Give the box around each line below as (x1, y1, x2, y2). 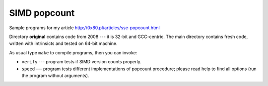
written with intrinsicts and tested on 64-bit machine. (9, 41, 118, 46)
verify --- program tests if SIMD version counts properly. (21, 59, 141, 65)
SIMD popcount (9, 7, 75, 18)
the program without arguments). (21, 72, 89, 79)
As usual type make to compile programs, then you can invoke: (9, 49, 137, 55)
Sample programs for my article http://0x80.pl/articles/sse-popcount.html (9, 25, 160, 31)
